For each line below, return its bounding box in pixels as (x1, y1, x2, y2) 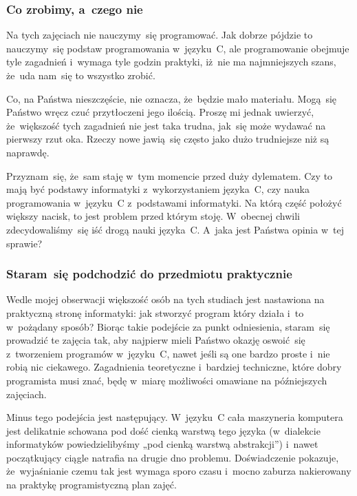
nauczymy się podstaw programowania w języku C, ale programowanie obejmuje (6, 41, 349, 55)
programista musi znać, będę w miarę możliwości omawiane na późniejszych (6, 373, 327, 387)
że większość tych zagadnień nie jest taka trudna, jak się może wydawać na (6, 118, 326, 132)
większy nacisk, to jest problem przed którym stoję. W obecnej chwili (6, 209, 301, 223)
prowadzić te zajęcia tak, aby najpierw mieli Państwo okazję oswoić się (6, 333, 305, 347)
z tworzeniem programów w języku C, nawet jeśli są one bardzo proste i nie (6, 346, 330, 360)
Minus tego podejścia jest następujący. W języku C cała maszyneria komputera (6, 410, 343, 424)
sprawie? (6, 236, 43, 250)
